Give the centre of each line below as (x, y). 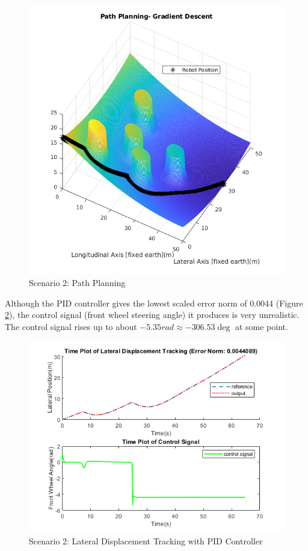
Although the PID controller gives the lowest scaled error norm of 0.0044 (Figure (154, 303)
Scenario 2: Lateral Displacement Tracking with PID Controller (146, 541)
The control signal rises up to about (71, 326)
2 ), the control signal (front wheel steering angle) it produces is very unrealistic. (152, 315)
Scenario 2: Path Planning (77, 283)
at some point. (261, 326)
